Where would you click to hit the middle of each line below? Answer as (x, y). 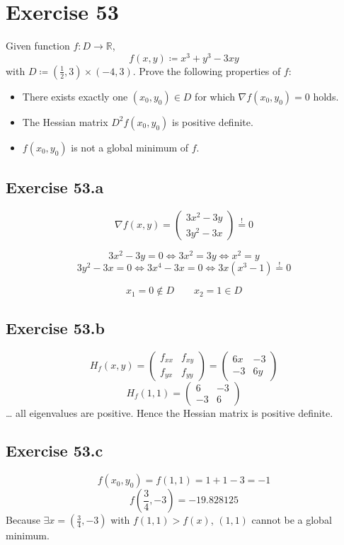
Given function (38, 46)
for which (215, 96)
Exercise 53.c (55, 451)
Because (23, 520)
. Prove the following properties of (207, 70)
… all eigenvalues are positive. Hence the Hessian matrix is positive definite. (170, 412)
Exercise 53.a (55, 187)
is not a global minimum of (130, 147)
